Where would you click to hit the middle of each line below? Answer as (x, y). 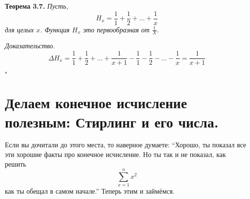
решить (16, 163)
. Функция (55, 29)
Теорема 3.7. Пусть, (37, 6)
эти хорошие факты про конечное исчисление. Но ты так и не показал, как (116, 154)
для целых (19, 29)
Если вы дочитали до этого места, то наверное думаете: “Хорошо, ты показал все (126, 145)
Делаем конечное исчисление (96, 103)
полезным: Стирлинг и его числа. (112, 121)
